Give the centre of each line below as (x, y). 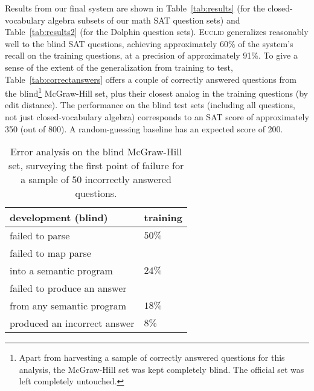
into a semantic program (61, 271)
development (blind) (59, 218)
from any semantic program (68, 306)
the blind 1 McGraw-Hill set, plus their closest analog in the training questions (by (156, 92)
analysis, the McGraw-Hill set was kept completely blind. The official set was (162, 369)
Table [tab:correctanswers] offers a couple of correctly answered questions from (151, 79)
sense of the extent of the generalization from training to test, (119, 67)
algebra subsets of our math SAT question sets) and (144, 20)
